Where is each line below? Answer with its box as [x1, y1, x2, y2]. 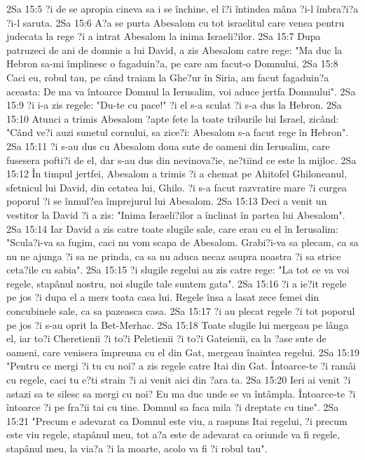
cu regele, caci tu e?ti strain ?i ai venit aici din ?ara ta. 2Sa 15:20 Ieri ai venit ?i [6, 372, 351, 387]
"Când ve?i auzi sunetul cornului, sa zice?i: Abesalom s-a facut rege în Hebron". [6, 125, 349, 140]
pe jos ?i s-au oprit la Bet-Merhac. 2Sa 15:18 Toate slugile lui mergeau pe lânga [6, 317, 349, 332]
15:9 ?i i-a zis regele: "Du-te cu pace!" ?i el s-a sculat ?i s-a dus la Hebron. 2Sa [6, 97, 342, 112]
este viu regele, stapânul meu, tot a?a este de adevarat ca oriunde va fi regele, [6, 427, 340, 442]
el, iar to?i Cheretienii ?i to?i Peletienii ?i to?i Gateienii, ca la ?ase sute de [6, 331, 326, 346]
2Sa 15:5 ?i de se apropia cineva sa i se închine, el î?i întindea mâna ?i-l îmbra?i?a [6, 1, 359, 15]
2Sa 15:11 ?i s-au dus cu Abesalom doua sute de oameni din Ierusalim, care [6, 138, 330, 153]
